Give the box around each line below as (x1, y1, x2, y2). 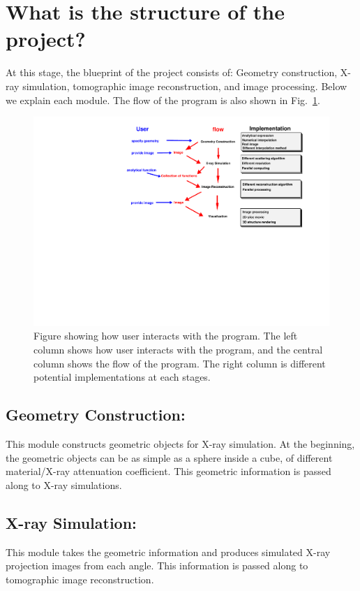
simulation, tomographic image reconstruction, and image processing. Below (22, 78, 347, 93)
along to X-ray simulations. (6, 477, 122, 492)
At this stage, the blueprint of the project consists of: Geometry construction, (6, 65, 338, 80)
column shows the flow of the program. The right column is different (33, 356, 326, 370)
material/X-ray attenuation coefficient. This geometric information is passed (6, 464, 331, 479)
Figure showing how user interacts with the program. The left (33, 328, 298, 343)
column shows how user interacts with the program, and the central (33, 342, 323, 356)
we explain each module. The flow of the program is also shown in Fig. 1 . (6, 92, 320, 107)
